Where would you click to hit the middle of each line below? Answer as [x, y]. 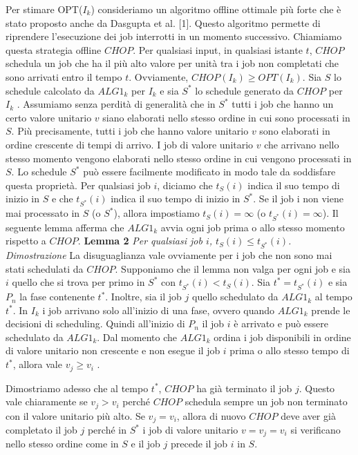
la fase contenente [57, 297]
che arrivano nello [302, 144]
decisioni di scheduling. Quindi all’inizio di [95, 323]
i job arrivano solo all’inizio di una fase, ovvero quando [159, 310]
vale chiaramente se [47, 401]
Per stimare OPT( [44, 9]
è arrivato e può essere [281, 323]
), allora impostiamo [157, 213]
